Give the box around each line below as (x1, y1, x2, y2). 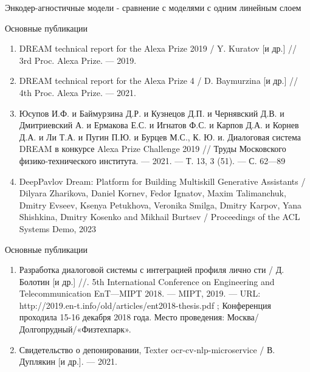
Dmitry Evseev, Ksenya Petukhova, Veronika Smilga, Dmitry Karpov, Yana (19, 198, 302, 211)
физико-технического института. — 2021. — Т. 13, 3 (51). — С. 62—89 (19, 154, 286, 167)
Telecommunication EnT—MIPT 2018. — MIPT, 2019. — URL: (19, 287, 261, 300)
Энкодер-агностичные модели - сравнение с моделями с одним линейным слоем (5, 1, 301, 13)
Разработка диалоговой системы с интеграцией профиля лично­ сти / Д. (19, 263, 284, 276)
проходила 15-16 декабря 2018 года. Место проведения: (19, 311, 225, 323)
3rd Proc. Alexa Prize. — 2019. (19, 53, 137, 66)
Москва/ (227, 311, 259, 323)
